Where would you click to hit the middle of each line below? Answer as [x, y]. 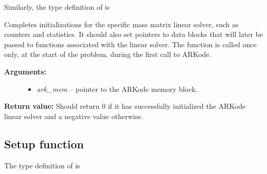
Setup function [44, 143]
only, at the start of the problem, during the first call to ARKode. [108, 54]
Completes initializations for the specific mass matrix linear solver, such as [121, 24]
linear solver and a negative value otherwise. [74, 116]
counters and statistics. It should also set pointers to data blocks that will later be [134, 34]
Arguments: [25, 71]
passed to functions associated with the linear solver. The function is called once [130, 44]
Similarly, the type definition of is [57, 7]
